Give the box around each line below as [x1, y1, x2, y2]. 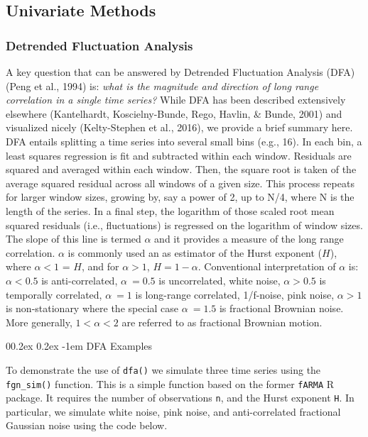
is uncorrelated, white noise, [158, 272, 281, 287]
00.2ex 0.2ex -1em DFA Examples [6, 338, 153, 353]
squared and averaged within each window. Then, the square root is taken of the [6, 162, 357, 177]
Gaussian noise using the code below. [6, 418, 168, 433]
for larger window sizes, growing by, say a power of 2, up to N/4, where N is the [6, 189, 355, 204]
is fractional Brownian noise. [219, 301, 344, 316]
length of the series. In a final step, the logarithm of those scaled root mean [6, 203, 335, 218]
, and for [81, 259, 119, 274]
